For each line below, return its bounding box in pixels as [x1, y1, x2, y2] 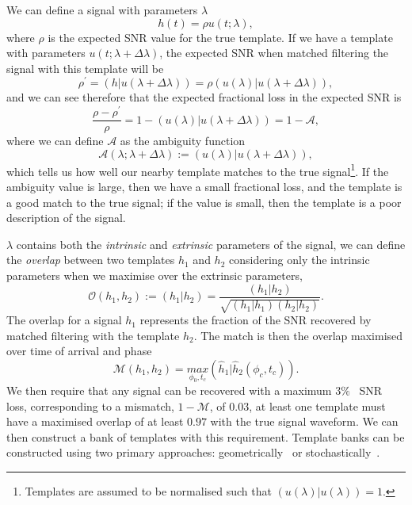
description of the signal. [6, 209, 126, 226]
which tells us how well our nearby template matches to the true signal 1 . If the [6, 160, 389, 179]
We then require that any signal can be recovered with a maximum [6, 382, 332, 398]
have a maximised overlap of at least [6, 413, 184, 430]
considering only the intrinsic [229, 251, 370, 268]
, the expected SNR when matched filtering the [159, 44, 389, 61]
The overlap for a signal [6, 312, 122, 328]
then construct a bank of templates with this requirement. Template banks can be [6, 428, 405, 445]
